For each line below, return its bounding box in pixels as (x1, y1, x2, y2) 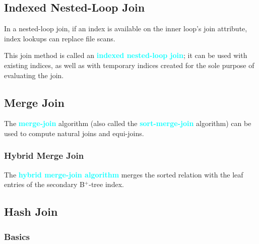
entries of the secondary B (4, 179, 85, 190)
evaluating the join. (4, 70, 64, 80)
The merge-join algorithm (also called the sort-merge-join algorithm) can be (4, 118, 251, 129)
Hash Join (4, 204, 58, 219)
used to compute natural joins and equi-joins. (4, 128, 144, 138)
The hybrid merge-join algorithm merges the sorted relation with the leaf (4, 169, 243, 179)
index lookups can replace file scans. (4, 33, 115, 43)
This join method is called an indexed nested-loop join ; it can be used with (4, 50, 247, 60)
